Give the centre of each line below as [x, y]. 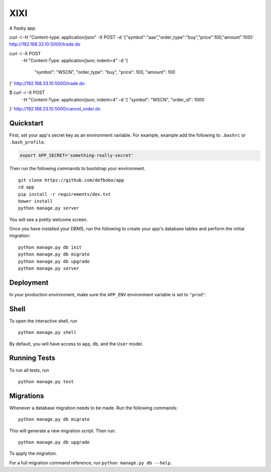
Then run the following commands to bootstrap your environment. [77, 169]
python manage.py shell [47, 332]
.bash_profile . [27, 142]
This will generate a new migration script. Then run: [62, 431]
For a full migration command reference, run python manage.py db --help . [91, 462]
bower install [35, 201]
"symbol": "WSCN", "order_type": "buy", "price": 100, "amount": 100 [105, 72]
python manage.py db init [50, 247]
